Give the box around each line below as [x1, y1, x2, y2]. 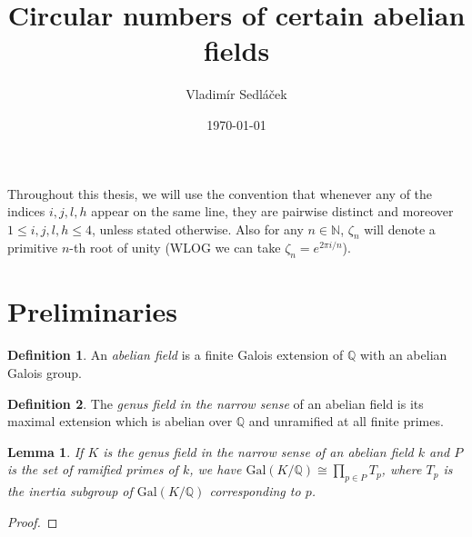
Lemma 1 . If [7, 442, 84, 461]
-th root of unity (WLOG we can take [69, 238, 281, 257]
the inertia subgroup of [7, 482, 133, 501]
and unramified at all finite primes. [248, 412, 444, 431]
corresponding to [209, 482, 301, 501]
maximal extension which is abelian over [7, 412, 233, 431]
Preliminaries [7, 293, 177, 330]
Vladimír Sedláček [186, 85, 287, 104]
